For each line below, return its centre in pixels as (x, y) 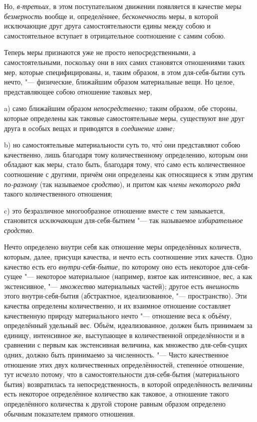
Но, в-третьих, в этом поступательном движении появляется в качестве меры (123, 6)
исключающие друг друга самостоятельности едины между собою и (108, 26)
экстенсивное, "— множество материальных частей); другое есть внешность (122, 286)
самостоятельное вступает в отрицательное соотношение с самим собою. (115, 35)
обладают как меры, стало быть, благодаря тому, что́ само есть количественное (125, 164)
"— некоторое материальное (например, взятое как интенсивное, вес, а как (138, 276)
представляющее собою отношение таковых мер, (78, 91)
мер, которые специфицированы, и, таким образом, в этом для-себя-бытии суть (125, 72)
